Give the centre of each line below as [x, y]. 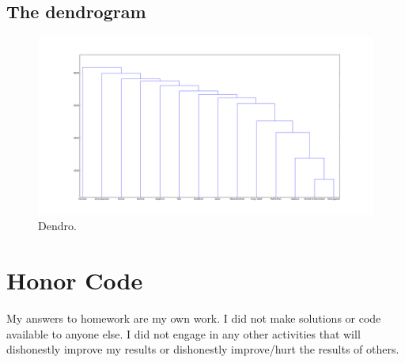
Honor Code [75, 280]
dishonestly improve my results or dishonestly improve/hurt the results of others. [203, 349]
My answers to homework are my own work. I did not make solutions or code [194, 318]
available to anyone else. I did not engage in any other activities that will [184, 333]
